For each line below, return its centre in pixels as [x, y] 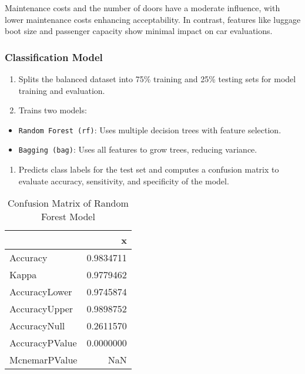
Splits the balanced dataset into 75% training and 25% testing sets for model [157, 79]
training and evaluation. [62, 90]
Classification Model [54, 57]
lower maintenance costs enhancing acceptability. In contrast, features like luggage [153, 19]
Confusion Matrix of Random [68, 203]
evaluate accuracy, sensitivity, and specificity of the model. [124, 181]
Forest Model [68, 217]
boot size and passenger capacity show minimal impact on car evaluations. [139, 31]
